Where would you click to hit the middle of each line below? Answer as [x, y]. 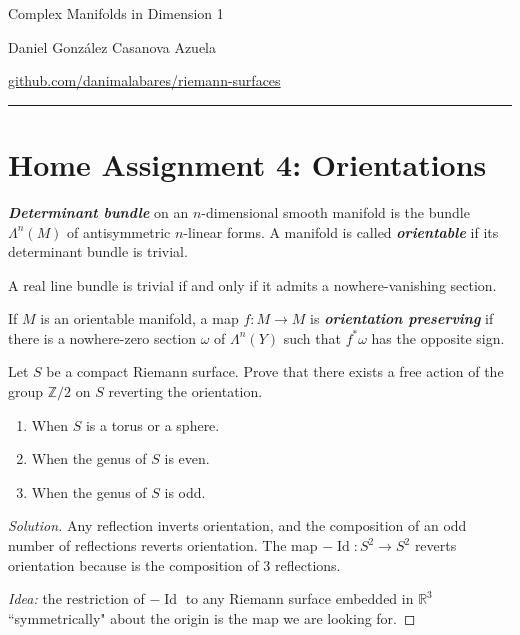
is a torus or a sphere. [152, 424]
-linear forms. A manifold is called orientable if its [341, 231]
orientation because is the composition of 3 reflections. [174, 564]
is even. [187, 458]
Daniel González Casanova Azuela [112, 46]
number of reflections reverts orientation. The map [163, 545]
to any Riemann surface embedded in [299, 598]
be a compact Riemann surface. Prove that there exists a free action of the [275, 371]
